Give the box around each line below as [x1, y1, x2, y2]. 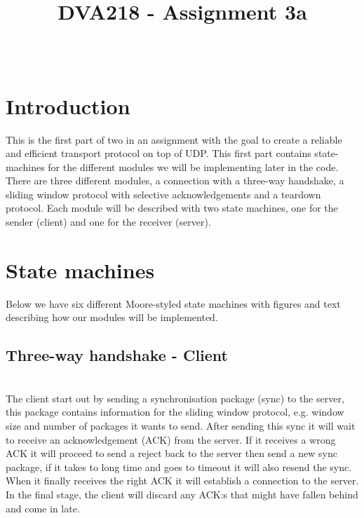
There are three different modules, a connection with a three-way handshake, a [6, 173, 344, 188]
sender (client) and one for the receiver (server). [6, 214, 211, 229]
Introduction [6, 91, 130, 120]
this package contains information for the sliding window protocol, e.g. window [6, 404, 344, 419]
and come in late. [6, 500, 80, 515]
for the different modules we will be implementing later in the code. [48, 159, 339, 174]
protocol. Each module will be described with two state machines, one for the [6, 200, 338, 215]
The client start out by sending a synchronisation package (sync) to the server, [6, 390, 344, 405]
